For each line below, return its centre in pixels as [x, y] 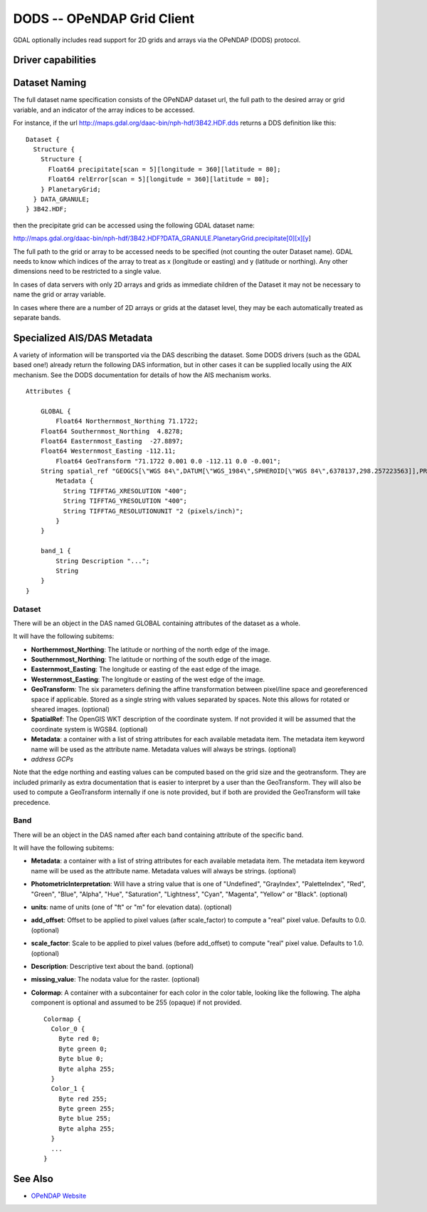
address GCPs [52, 759]
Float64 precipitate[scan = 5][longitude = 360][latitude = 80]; [164, 169]
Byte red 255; [83, 1099]
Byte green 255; [86, 1109]
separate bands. [37, 317]
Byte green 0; [83, 1049]
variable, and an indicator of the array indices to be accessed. [104, 110]
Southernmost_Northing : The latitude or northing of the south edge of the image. [151, 659]
